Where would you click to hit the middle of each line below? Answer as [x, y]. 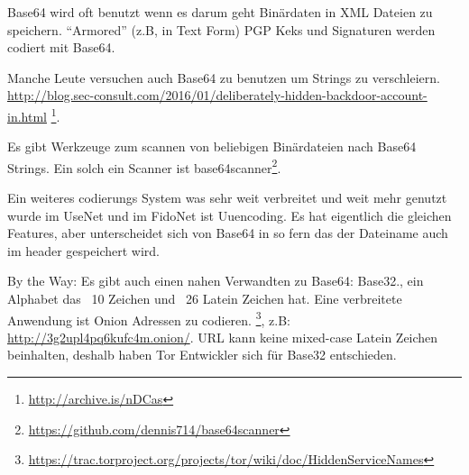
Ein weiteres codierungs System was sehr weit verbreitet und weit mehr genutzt [227, 198]
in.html [27, 116]
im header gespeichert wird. [83, 250]
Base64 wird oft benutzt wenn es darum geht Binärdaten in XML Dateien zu [220, 12]
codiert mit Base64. [61, 47]
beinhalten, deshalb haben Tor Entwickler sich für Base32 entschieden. [202, 355]
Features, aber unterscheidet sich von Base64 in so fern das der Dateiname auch [228, 233]
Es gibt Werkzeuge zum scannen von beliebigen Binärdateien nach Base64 [212, 146]
